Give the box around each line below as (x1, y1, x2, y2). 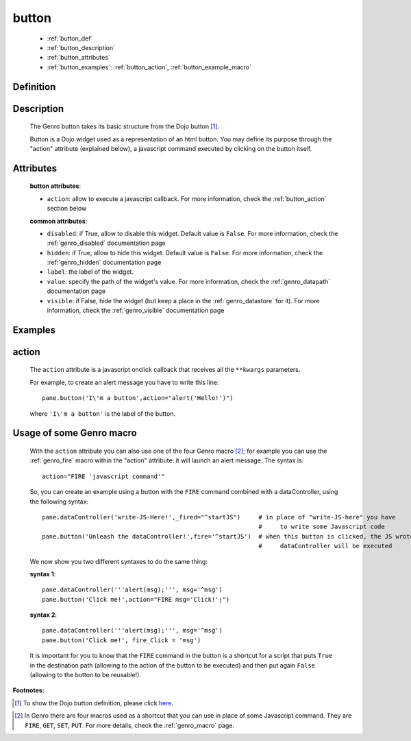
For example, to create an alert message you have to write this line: (29, 378, 219, 386)
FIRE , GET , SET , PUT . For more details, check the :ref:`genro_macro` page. (25, 721, 234, 729)
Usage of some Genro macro (12, 427, 137, 439)
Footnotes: (12, 686, 45, 694)
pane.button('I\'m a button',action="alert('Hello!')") (42, 395, 234, 402)
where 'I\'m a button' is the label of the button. (29, 409, 176, 418)
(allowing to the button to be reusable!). (29, 671, 142, 679)
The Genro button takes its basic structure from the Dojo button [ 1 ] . (29, 122, 219, 130)
